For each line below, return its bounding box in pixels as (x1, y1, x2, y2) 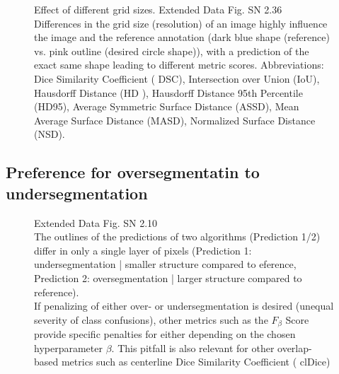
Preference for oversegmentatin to (6, 161, 260, 183)
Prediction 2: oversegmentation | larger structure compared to (34, 270, 302, 285)
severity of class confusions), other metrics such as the (34, 312, 268, 327)
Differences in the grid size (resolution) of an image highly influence (34, 16, 328, 30)
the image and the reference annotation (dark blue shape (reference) (34, 30, 330, 45)
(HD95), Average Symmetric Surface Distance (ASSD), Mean (34, 99, 299, 114)
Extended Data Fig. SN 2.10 (34, 215, 158, 230)
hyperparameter (34, 340, 103, 355)
